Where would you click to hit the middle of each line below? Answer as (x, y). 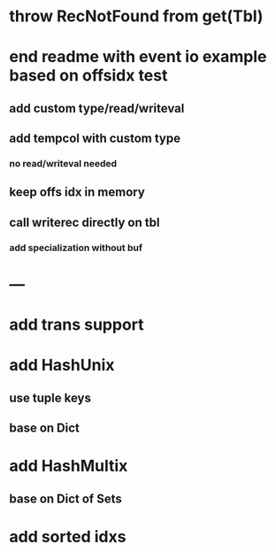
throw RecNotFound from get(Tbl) (136, 16)
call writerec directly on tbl (84, 222)
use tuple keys (50, 397)
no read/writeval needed (63, 164)
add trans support (77, 325)
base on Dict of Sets (65, 498)
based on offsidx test (88, 76)
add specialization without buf (76, 247)
